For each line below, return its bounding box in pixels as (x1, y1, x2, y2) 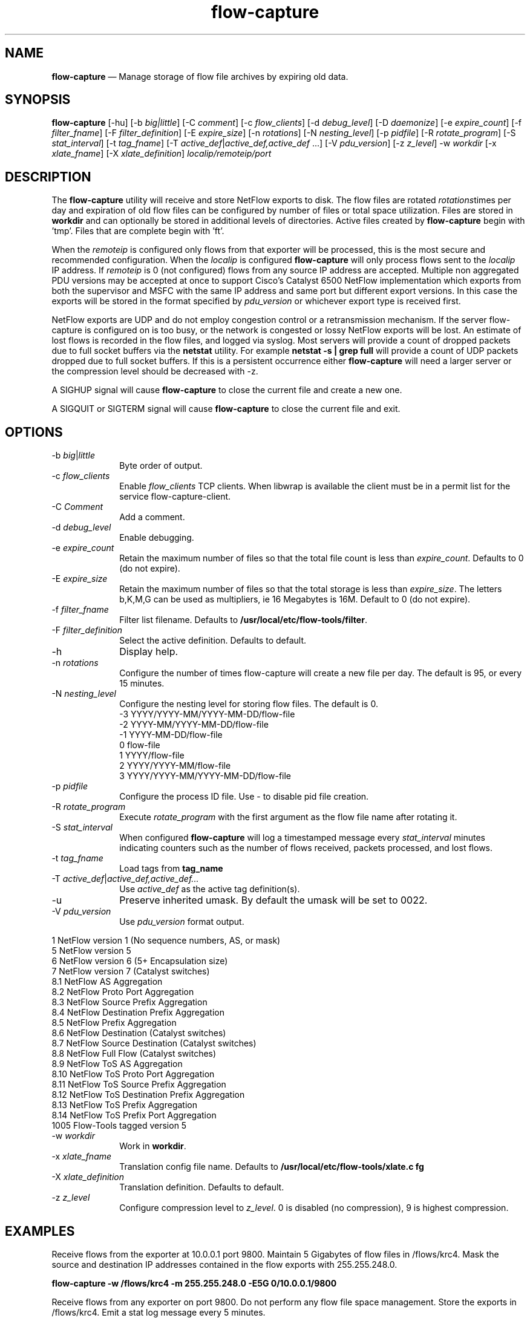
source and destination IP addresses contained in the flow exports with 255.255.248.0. (51, 1259, 398, 1270)
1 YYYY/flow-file (119, 750, 185, 761)
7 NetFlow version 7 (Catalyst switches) (51, 966, 210, 977)
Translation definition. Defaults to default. (119, 1182, 284, 1193)
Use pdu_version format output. (119, 916, 244, 927)
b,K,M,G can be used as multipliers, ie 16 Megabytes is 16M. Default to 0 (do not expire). (119, 594, 471, 605)
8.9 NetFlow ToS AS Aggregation (51, 1059, 183, 1069)
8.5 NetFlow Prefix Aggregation (51, 1017, 177, 1028)
